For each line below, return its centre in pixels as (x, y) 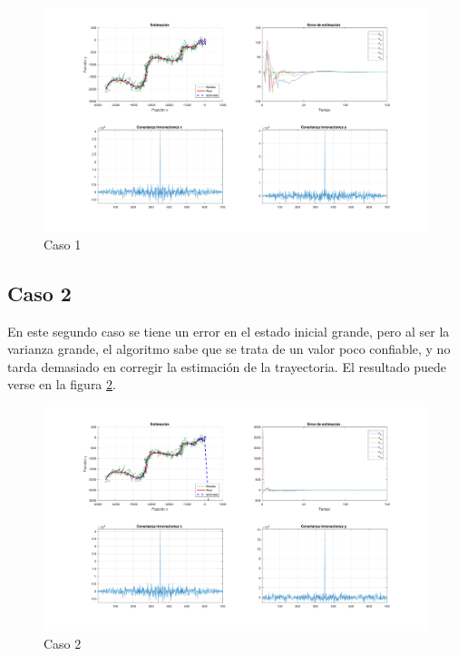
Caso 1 (63, 244)
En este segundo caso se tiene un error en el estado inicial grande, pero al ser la (229, 331)
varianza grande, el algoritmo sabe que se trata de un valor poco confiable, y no (229, 349)
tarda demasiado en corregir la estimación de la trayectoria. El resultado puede (227, 366)
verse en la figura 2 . (62, 384)
